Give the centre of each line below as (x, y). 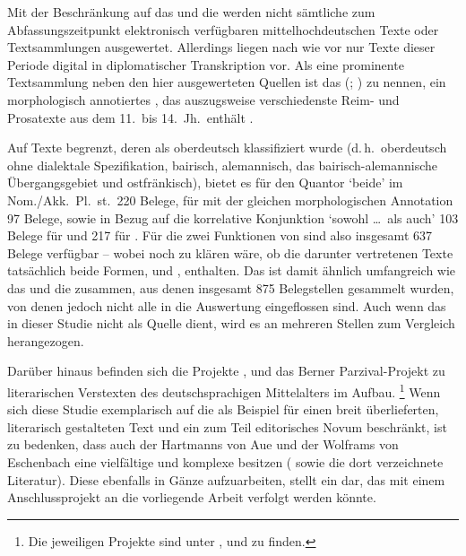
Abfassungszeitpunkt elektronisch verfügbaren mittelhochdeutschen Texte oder (223, 29)
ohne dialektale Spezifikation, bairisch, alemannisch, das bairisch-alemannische (222, 165)
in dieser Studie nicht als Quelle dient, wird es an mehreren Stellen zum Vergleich (231, 323)
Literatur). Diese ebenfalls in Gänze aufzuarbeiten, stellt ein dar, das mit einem (226, 479)
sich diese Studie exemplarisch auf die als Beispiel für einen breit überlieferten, (223, 409)
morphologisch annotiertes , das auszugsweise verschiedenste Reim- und (203, 99)
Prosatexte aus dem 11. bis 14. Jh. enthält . (130, 117)
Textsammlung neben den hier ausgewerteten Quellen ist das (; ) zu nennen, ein (227, 82)
